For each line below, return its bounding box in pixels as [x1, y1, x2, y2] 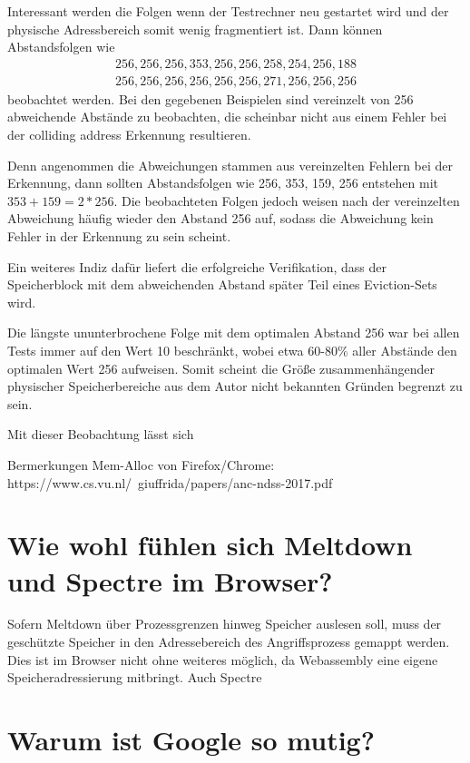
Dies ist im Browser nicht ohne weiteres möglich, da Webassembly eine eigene [7, 650, 438, 669]
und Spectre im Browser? [7, 562, 333, 599]
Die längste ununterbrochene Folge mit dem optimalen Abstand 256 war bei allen [7, 323, 460, 342]
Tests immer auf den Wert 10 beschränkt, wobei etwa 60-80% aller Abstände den [7, 340, 457, 359]
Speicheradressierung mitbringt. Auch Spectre [7, 668, 262, 687]
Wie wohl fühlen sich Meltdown [7, 526, 413, 563]
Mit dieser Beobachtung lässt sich [7, 425, 194, 444]
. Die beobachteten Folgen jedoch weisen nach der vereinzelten [113, 191, 460, 210]
